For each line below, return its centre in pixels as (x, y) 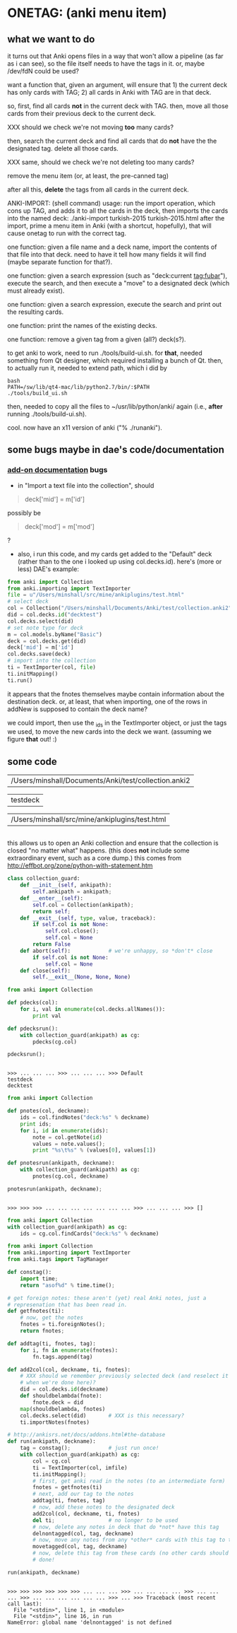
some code (32, 761)
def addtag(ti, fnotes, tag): (52, 1344)
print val (47, 1016)
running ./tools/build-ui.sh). (47, 414)
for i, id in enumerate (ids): (65, 1130)
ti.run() (20, 680)
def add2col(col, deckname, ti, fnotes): (69, 1369)
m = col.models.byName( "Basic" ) (55, 634)
